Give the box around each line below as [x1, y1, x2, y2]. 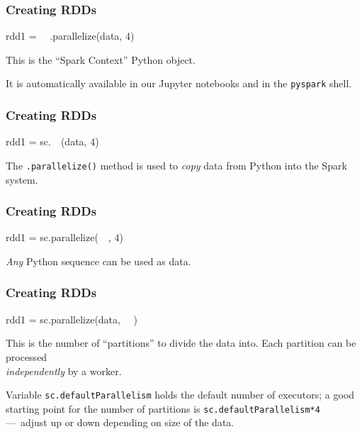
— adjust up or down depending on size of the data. [6, 415, 234, 430]
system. [6, 172, 38, 187]
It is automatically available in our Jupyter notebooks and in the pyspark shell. [6, 76, 352, 91]
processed [6, 349, 47, 364]
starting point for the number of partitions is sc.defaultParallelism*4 [6, 401, 320, 416]
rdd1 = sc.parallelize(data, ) [6, 311, 138, 326]
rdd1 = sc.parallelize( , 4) [6, 230, 123, 245]
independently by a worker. [6, 363, 122, 378]
